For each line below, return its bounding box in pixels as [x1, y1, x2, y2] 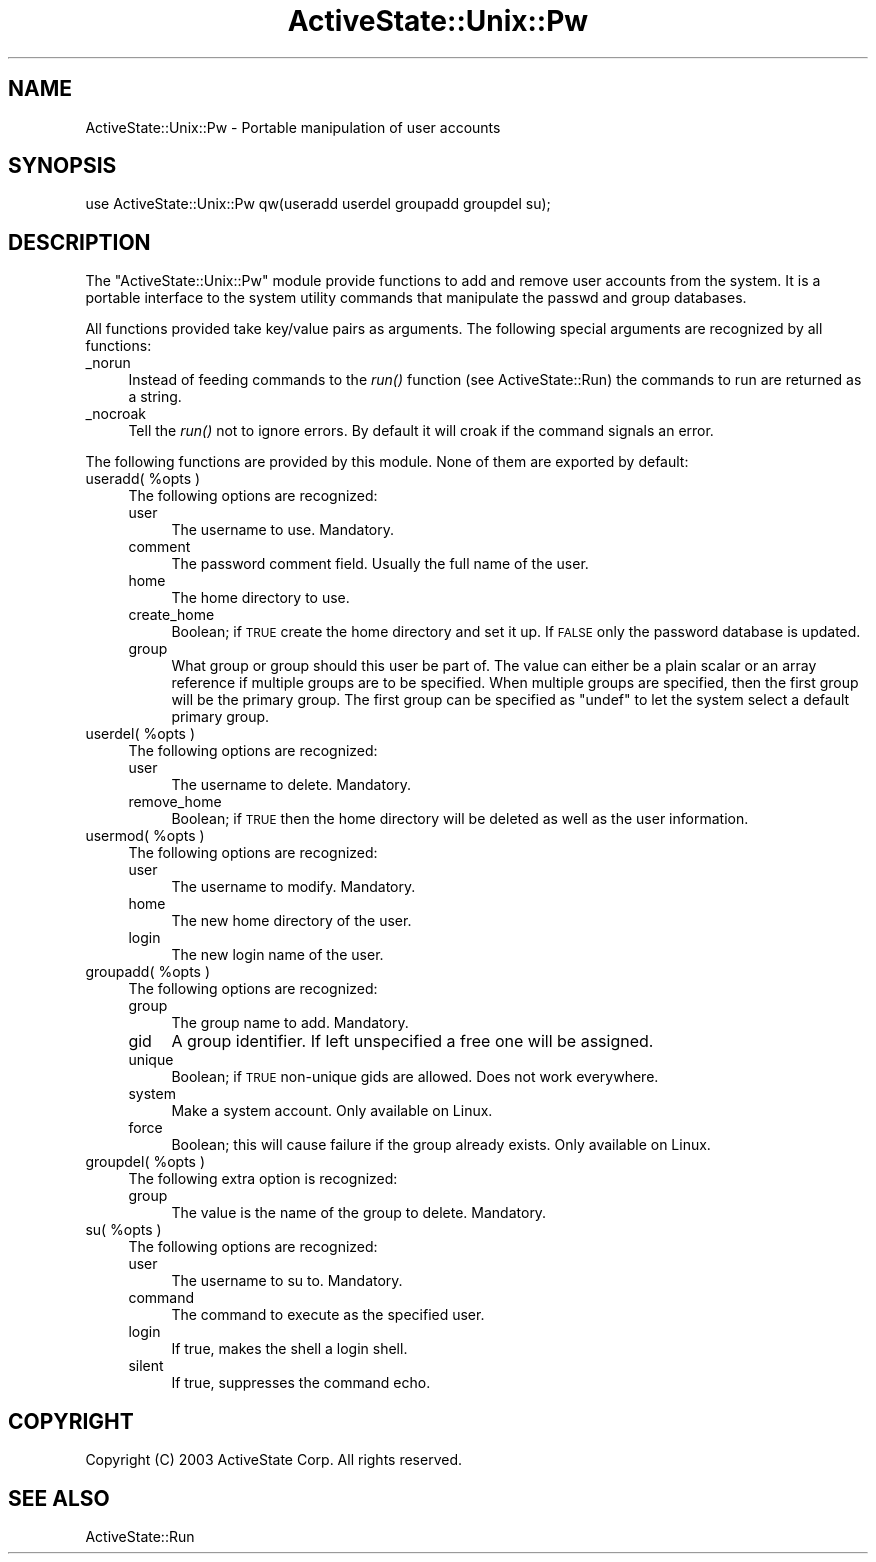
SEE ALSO [8, 1485, 110, 1511]
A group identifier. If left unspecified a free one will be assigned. [171, 1031, 654, 1052]
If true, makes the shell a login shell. [171, 1340, 408, 1358]
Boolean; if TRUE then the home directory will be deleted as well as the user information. [171, 810, 749, 828]
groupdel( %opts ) [85, 1153, 206, 1171]
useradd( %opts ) [85, 470, 201, 488]
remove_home [128, 793, 222, 811]
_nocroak [85, 405, 147, 423]
